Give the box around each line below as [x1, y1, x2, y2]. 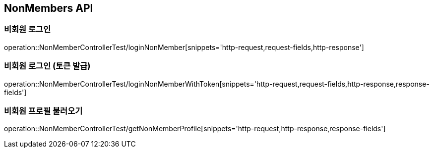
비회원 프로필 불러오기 [4, 105, 83, 116]
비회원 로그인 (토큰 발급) [4, 61, 91, 71]
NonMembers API [4, 2, 93, 14]
